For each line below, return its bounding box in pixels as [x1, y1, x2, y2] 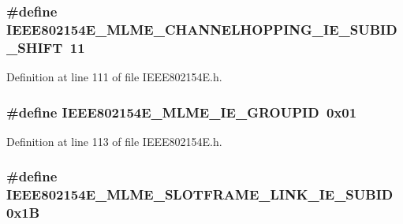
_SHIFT [6, 37, 63, 57]
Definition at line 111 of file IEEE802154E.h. [6, 69, 222, 85]
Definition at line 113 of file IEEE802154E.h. [6, 133, 222, 149]
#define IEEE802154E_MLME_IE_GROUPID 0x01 [6, 102, 357, 121]
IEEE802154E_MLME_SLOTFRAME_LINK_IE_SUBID [6, 185, 394, 204]
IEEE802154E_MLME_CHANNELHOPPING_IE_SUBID [6, 19, 397, 39]
